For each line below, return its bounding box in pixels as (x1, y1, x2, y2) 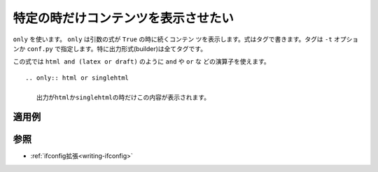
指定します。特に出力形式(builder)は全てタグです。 (60, 44, 206, 52)
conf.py (27, 45, 53, 52)
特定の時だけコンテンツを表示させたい (13, 10, 234, 26)
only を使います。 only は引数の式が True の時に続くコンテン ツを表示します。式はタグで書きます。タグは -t (13, 35, 332, 43)
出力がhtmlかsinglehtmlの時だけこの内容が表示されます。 (36, 93, 210, 101)
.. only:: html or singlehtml (25, 73, 129, 82)
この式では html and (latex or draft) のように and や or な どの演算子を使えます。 (13, 57, 271, 66)
